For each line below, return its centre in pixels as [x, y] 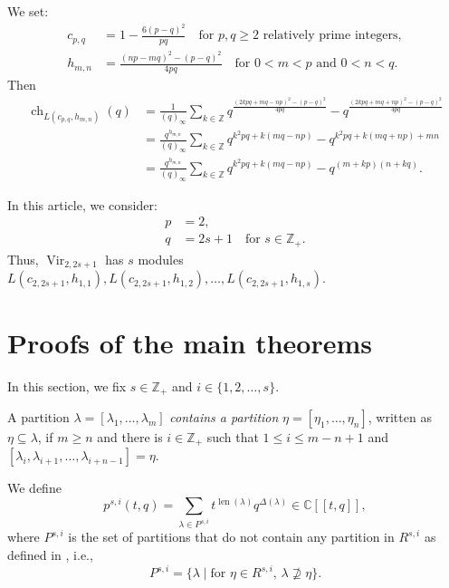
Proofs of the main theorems [190, 342]
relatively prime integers [330, 36]
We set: [28, 11]
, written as [400, 416]
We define [34, 488]
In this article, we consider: [82, 204]
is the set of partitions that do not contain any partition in [231, 537]
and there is [130, 436]
